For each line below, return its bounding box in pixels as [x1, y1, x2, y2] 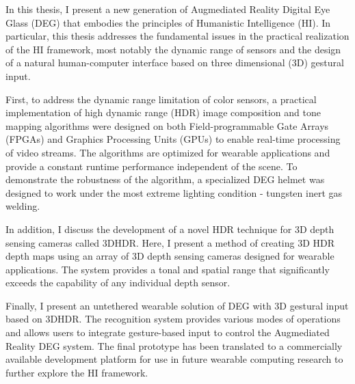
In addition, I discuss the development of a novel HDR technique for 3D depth [5, 221, 334, 236]
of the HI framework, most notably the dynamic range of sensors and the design [5, 42, 341, 56]
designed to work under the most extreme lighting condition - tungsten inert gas [5, 185, 343, 200]
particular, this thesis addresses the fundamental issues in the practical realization [5, 29, 350, 43]
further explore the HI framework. [5, 365, 148, 379]
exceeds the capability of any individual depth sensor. [5, 275, 231, 290]
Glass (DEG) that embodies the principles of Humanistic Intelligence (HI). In [5, 15, 331, 29]
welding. [5, 199, 40, 213]
